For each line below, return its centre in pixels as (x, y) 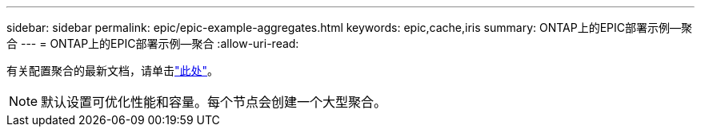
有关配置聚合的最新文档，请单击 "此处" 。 (113, 70)
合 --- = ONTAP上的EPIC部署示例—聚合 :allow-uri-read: (153, 43)
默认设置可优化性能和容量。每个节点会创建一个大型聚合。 (214, 102)
